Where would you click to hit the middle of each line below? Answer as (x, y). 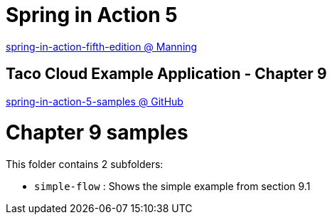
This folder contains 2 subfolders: (85, 164)
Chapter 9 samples (97, 133)
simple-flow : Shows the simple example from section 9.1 (172, 187)
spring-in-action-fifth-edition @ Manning (102, 46)
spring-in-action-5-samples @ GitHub (95, 101)
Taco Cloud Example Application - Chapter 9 (166, 74)
